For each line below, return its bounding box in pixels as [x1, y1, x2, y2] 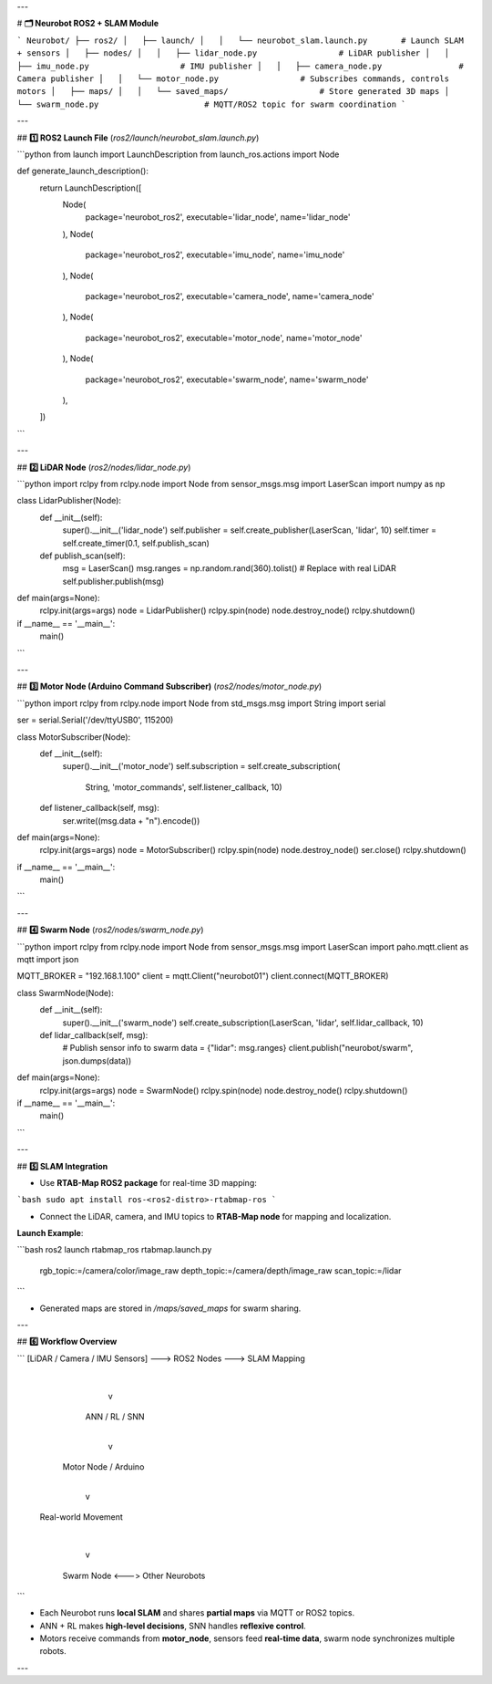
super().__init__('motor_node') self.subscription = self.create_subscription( [62, 761, 341, 772]
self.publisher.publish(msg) [62, 576, 165, 587]
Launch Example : [16, 1228, 84, 1239]
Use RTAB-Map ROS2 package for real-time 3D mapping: [39, 1177, 257, 1188]
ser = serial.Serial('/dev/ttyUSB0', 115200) [16, 714, 174, 725]
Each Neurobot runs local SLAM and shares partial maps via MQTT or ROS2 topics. [39, 1607, 355, 1618]
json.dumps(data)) [62, 1055, 132, 1066]
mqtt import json [16, 954, 79, 965]
